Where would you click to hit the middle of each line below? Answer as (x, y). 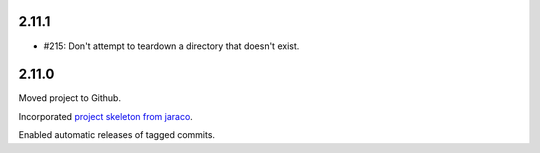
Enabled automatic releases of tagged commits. (116, 135)
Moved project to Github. (70, 98)
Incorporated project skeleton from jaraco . (106, 116)
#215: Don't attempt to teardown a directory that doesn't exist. (171, 46)
